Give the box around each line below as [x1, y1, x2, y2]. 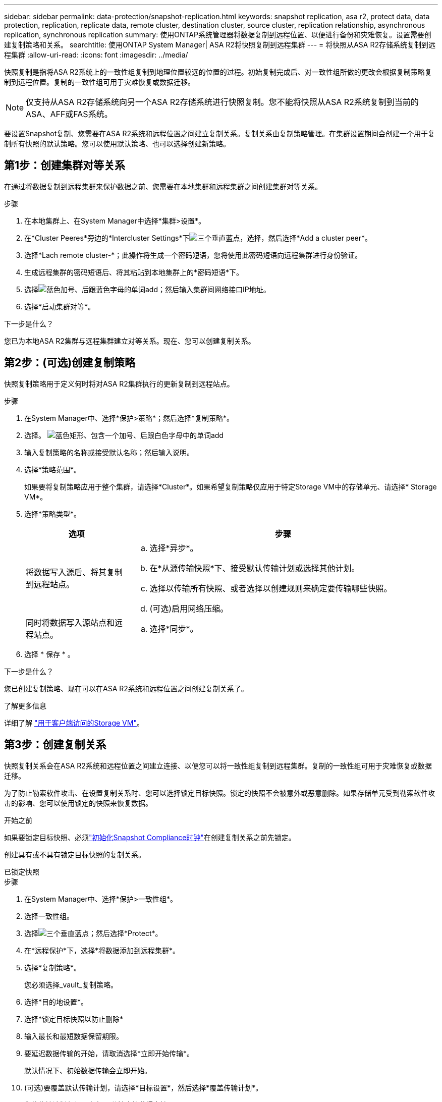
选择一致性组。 [24, 911, 74, 920]
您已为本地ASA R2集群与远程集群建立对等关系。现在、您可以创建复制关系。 [4, 336, 255, 345]
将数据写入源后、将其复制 [26, 567, 123, 577]
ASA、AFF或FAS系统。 [26, 109, 113, 119]
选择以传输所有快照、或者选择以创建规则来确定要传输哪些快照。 [149, 583, 392, 593]
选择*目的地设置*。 [24, 997, 88, 1006]
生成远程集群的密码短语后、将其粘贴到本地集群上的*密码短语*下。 [24, 267, 244, 277]
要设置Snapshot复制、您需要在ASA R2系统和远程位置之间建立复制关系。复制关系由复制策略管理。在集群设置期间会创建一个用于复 [4, 129, 435, 138]
